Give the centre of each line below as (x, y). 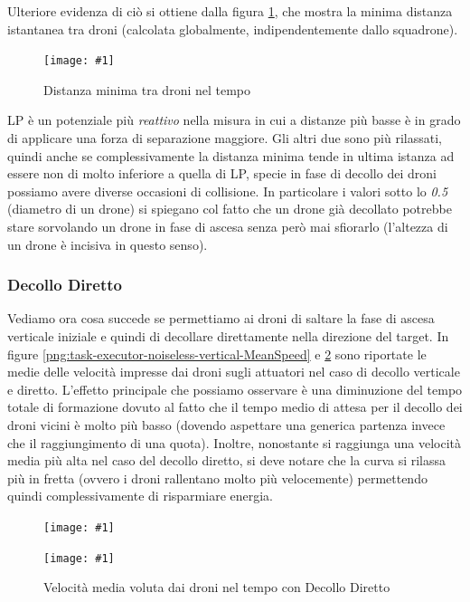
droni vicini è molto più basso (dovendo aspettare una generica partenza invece (226, 424)
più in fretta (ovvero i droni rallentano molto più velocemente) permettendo (217, 478)
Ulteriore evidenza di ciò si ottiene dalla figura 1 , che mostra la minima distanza (230, 11)
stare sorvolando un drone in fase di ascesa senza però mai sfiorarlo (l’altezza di (228, 226)
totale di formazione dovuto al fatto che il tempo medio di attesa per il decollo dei (235, 407)
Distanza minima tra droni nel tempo (147, 89)
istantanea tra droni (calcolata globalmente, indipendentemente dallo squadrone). (233, 29)
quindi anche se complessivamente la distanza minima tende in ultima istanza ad (231, 155)
